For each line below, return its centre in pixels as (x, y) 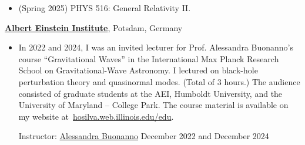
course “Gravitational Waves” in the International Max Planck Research (149, 58)
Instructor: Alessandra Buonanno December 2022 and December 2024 (144, 136)
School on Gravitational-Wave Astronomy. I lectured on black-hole (138, 70)
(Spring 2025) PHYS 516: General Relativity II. (105, 8)
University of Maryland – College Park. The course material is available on (153, 105)
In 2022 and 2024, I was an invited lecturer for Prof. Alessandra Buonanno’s (156, 47)
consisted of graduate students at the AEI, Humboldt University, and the (150, 93)
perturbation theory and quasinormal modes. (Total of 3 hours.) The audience (159, 81)
